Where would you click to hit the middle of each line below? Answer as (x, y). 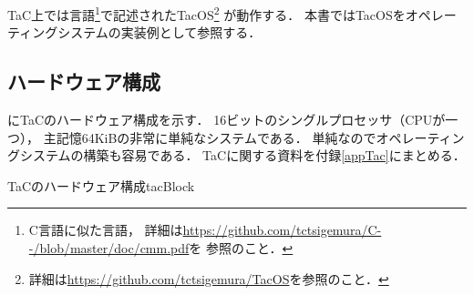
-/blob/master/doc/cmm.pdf (109, 248)
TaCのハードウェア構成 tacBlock (101, 185)
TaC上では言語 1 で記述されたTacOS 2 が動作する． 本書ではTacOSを (206, 13)
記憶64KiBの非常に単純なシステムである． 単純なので (216, 137)
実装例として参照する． (191, 32)
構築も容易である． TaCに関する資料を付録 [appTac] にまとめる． (274, 155)
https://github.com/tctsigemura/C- (282, 230)
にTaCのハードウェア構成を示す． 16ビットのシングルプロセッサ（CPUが (227, 120)
